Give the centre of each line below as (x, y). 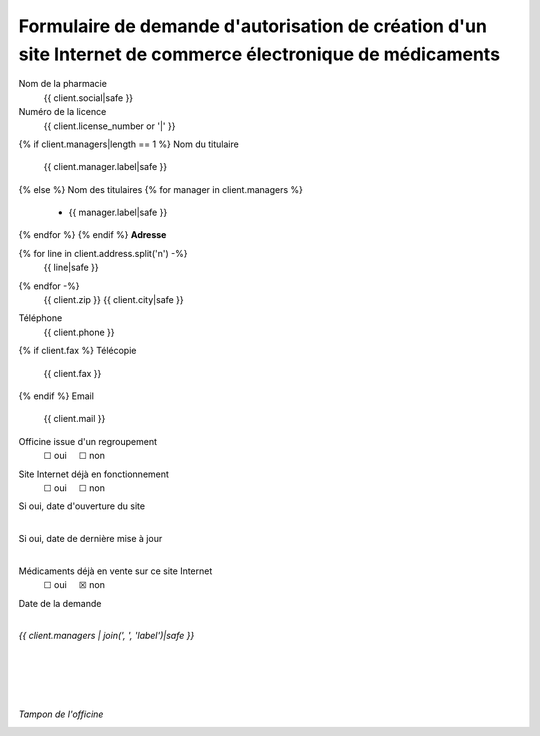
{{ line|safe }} (71, 267)
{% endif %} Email (56, 396)
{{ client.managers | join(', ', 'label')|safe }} (106, 636)
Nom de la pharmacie (62, 84)
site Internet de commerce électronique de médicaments (259, 54)
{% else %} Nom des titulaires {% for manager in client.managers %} (161, 189)
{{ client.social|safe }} (88, 97)
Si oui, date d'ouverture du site (81, 506)
